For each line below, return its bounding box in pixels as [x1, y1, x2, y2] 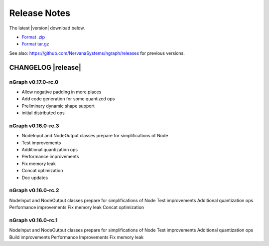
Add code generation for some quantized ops [21, 96, 115, 102]
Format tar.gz [21, 41, 49, 47]
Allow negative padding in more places [21, 89, 102, 95]
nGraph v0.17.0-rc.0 [9, 78, 59, 85]
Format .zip [21, 34, 45, 40]
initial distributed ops [21, 110, 65, 116]
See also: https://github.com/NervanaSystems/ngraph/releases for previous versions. [9, 50, 185, 56]
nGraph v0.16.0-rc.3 [9, 122, 59, 129]
